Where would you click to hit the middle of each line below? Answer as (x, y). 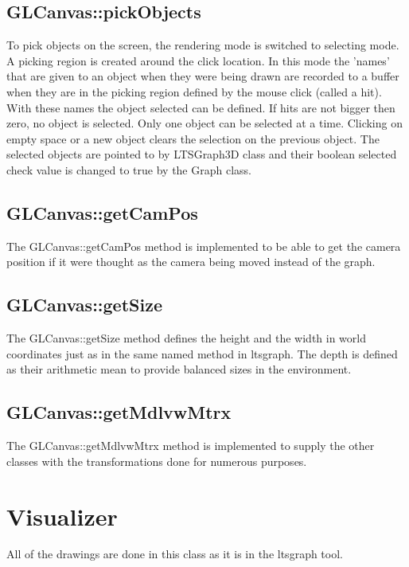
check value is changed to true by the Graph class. (129, 169)
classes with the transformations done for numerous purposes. (157, 461)
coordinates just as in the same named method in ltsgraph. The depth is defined (202, 353)
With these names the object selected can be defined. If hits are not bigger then (201, 107)
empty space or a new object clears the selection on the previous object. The (193, 138)
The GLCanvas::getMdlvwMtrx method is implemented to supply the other (191, 446)
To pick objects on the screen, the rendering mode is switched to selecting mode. (203, 45)
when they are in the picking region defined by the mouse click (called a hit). (194, 91)
